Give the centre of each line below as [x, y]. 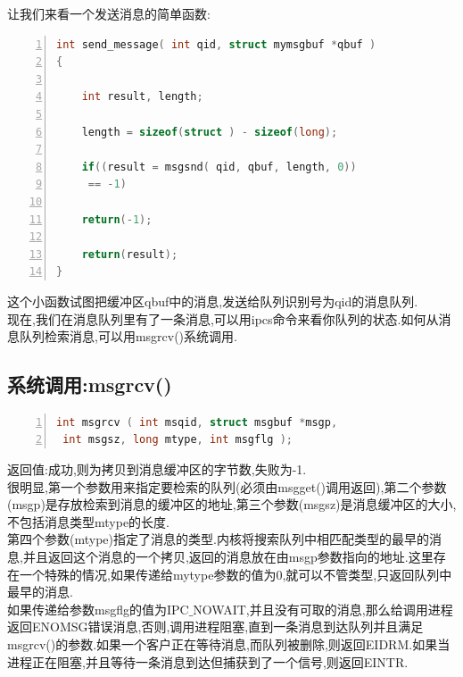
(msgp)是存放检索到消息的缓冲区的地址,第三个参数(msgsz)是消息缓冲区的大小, [232, 504]
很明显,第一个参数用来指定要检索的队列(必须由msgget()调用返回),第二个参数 [227, 486]
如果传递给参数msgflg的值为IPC [98, 609]
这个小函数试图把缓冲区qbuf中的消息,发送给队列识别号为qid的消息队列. [213, 301]
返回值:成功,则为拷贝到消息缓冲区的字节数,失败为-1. [157, 469]
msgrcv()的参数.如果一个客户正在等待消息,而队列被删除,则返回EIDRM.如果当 [229, 644]
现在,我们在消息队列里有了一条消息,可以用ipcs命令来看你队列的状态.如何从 [223, 318]
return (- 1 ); [117, 219]
